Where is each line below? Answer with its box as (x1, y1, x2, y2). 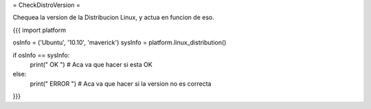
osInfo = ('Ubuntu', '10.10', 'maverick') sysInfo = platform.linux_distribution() (12, 38, 227, 47)
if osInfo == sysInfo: (12, 51, 70, 59)
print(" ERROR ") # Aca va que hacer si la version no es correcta (30, 79, 212, 88)
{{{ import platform (12, 26, 67, 34)
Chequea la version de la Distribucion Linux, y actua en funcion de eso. (12, 14, 214, 22)
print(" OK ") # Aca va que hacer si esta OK (30, 60, 153, 68)
